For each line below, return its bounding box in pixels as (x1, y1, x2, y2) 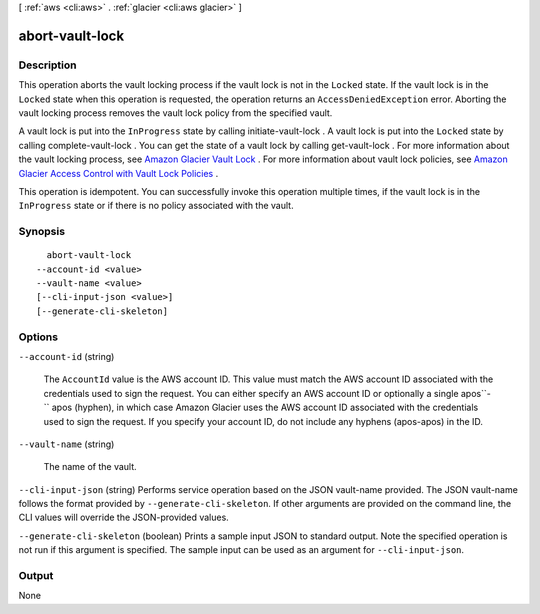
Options (18, 330, 59, 344)
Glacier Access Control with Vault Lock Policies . (18, 167, 219, 179)
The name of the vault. (43, 461, 137, 473)
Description (18, 58, 77, 72)
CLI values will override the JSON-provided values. (18, 511, 229, 524)
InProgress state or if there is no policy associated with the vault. (18, 200, 294, 212)
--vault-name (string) (18, 438, 115, 450)
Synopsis (18, 225, 65, 239)
